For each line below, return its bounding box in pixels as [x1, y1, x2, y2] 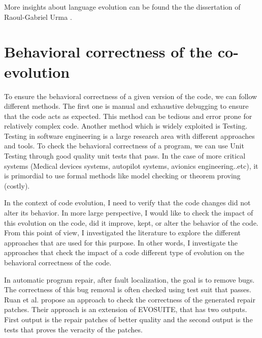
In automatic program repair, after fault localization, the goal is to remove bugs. [4, 274, 255, 285]
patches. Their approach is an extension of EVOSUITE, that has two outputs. [4, 304, 247, 315]
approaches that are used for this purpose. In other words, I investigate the [4, 237, 238, 248]
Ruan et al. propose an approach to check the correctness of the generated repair [4, 294, 255, 304]
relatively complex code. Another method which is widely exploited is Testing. [4, 120, 248, 131]
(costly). [4, 180, 30, 191]
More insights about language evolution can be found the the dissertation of [4, 2, 241, 12]
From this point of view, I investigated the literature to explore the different [4, 227, 241, 238]
